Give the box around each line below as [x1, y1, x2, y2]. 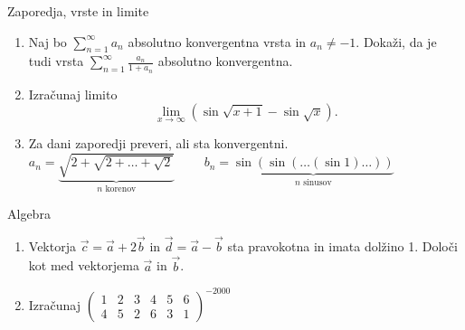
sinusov [303, 178, 332, 188]
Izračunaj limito [28, 84, 118, 103]
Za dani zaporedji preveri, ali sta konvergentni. [28, 134, 289, 153]
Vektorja [28, 236, 76, 255]
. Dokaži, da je [356, 32, 437, 51]
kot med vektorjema [28, 256, 139, 275]
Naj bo [28, 32, 67, 51]
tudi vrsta [28, 52, 84, 71]
